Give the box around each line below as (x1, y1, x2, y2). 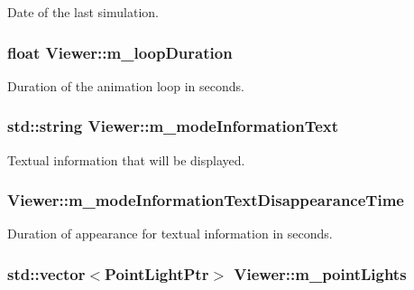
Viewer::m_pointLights (234, 262, 407, 285)
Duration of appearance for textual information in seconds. (7, 224, 333, 243)
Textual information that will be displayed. (7, 150, 245, 169)
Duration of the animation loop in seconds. (7, 76, 244, 95)
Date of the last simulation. (7, 3, 159, 21)
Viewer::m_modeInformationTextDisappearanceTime (7, 189, 404, 211)
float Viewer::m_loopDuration (7, 41, 233, 63)
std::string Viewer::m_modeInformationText (7, 115, 339, 137)
